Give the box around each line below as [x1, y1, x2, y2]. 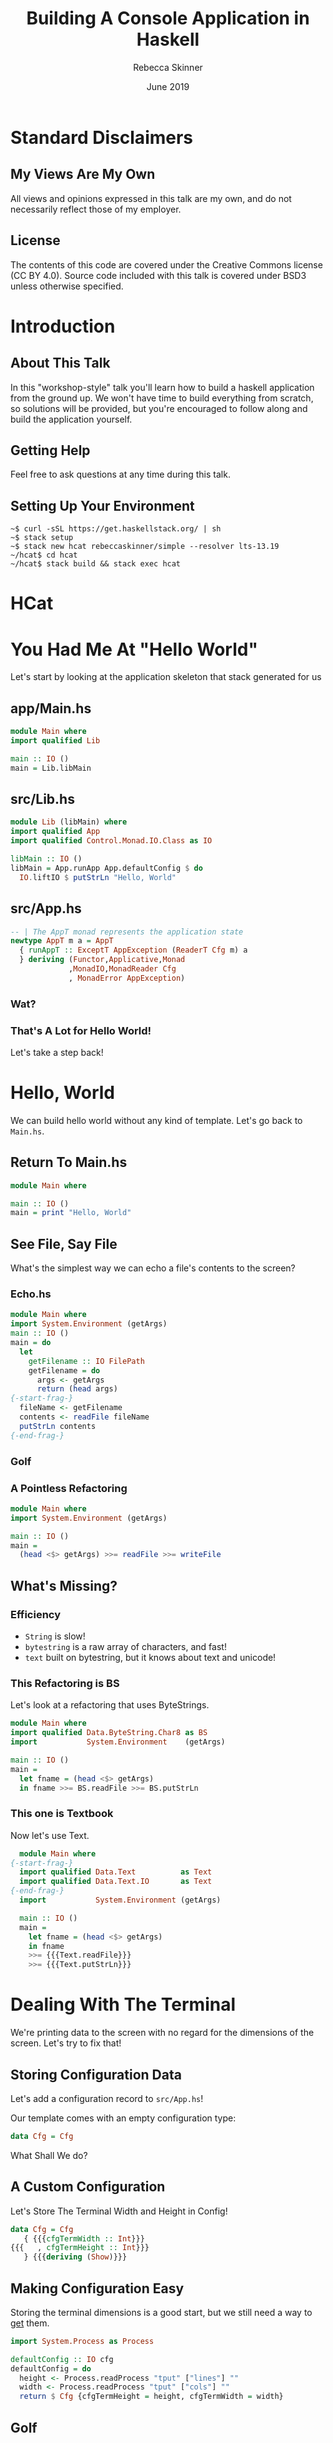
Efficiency [10, 1607, 62, 1621]
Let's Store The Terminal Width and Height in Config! [10, 2205, 228, 2217]
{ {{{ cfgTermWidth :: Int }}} [23, 2233, 145, 2244]
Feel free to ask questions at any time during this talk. [10, 468, 231, 481]
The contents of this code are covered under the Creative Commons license [10, 258, 323, 271]
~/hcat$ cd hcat [10, 550, 78, 561]
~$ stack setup [10, 533, 74, 543]
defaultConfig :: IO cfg [10, 2354, 114, 2364]
